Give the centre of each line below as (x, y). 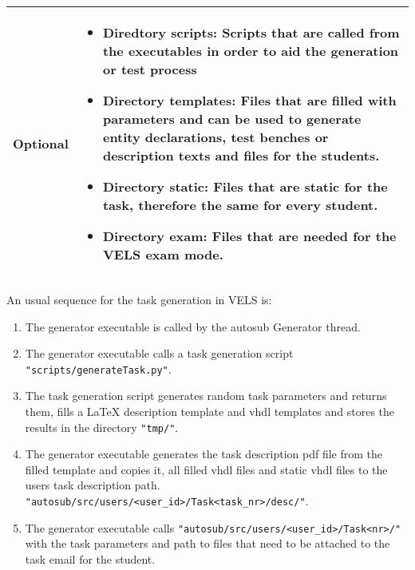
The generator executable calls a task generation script (159, 353)
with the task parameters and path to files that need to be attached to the (207, 543)
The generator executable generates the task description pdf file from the (204, 454)
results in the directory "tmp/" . (102, 427)
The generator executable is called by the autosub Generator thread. (193, 326)
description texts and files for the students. (241, 155)
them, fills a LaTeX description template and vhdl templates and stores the (210, 412)
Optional (41, 143)
